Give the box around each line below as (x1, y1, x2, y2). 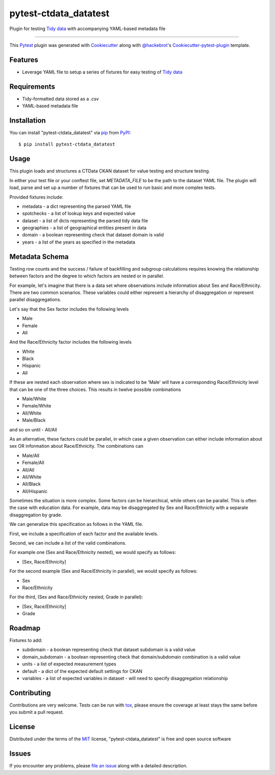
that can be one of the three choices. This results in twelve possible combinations (9, 386, 181, 393)
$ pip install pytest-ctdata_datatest (18, 141, 116, 148)
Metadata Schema (9, 252, 69, 261)
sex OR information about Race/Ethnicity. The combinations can (9, 443, 144, 449)
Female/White (22, 403, 51, 409)
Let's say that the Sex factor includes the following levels (9, 306, 129, 312)
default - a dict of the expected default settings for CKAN (22, 668, 143, 674)
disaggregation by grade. (9, 512, 63, 518)
